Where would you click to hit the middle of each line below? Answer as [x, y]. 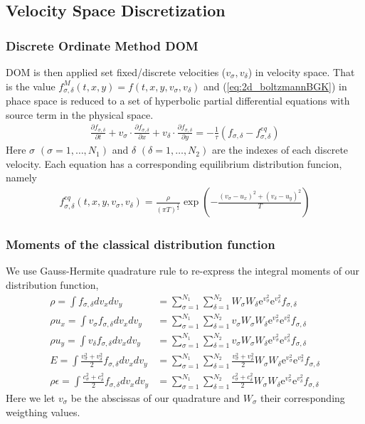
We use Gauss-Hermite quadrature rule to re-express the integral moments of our [183, 271]
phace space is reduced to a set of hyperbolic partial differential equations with [178, 101]
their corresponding [302, 397]
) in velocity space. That [301, 72]
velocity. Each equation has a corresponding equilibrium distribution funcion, [174, 163]
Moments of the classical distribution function [141, 244]
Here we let [31, 397]
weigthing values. [43, 412]
